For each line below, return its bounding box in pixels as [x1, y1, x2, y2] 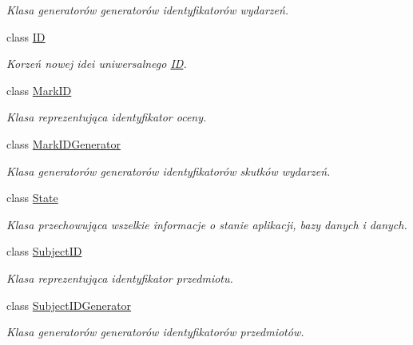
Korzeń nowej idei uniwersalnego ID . [6, 55, 187, 72]
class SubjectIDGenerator [6, 296, 132, 313]
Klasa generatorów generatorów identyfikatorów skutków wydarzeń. [6, 162, 331, 179]
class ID [6, 28, 46, 45]
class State [6, 189, 58, 206]
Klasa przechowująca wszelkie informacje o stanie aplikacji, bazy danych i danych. [6, 216, 407, 232]
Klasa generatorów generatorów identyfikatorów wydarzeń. [6, 2, 289, 18]
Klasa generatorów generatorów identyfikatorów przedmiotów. [6, 323, 304, 340]
